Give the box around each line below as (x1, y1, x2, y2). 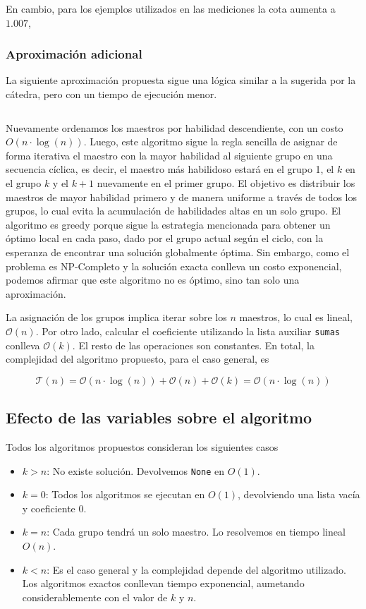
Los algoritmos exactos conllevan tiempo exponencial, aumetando (22, 576, 305, 591)
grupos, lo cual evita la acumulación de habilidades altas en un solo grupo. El (6, 203, 341, 218)
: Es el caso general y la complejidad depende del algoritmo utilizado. (47, 562, 346, 577)
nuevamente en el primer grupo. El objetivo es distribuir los (97, 175, 355, 190)
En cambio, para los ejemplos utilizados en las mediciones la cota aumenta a (6, 1, 336, 16)
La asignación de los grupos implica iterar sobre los (6, 310, 227, 325)
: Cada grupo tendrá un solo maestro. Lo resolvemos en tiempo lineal (47, 524, 346, 539)
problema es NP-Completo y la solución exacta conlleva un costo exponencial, (6, 258, 342, 273)
